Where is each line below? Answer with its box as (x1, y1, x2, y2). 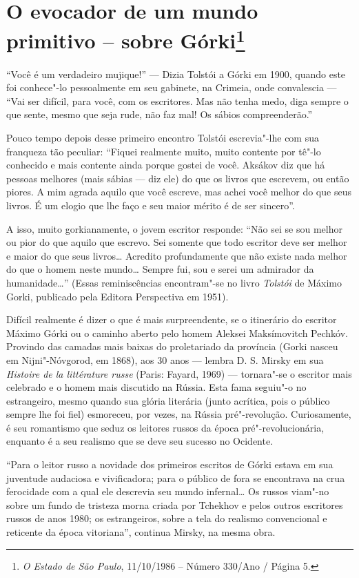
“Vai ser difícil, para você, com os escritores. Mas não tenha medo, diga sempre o (6, 93, 349, 108)
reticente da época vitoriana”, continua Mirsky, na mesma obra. (6, 525, 276, 539)
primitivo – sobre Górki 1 (6, 23, 245, 55)
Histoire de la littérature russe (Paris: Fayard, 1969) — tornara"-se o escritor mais (6, 366, 352, 380)
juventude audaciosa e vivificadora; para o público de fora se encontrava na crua (6, 470, 345, 485)
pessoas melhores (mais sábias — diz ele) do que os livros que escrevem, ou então (6, 171, 349, 185)
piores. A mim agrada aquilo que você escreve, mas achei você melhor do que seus (6, 184, 351, 199)
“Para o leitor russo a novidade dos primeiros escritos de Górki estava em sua (6, 457, 334, 472)
